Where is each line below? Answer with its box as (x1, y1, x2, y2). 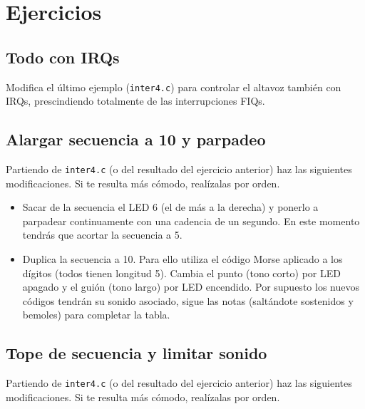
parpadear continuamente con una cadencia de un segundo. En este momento (22, 213, 360, 228)
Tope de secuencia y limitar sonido (6, 342, 267, 364)
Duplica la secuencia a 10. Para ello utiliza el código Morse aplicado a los (22, 252, 343, 266)
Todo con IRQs (6, 46, 120, 68)
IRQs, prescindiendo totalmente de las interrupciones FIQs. (6, 93, 265, 108)
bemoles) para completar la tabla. (22, 307, 170, 322)
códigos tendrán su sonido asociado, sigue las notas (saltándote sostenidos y (22, 293, 354, 308)
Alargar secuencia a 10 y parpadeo (6, 128, 266, 150)
